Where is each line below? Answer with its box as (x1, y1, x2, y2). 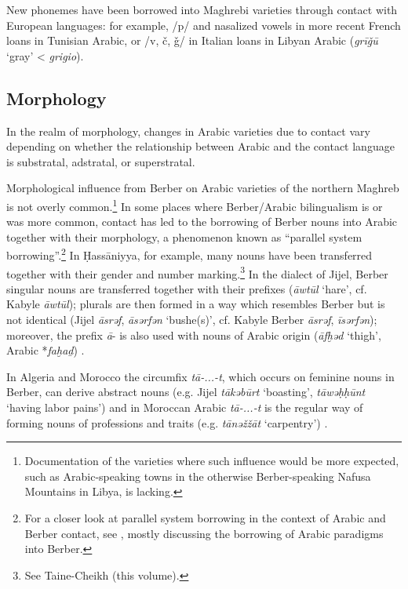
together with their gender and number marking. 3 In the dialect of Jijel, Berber (6, 263, 388, 282)
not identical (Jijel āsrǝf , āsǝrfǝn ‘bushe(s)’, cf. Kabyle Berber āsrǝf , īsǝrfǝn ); (6, 311, 377, 328)
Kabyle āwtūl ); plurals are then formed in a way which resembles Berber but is (6, 296, 385, 312)
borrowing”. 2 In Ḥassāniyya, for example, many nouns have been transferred (6, 245, 373, 264)
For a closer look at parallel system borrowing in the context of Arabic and (24, 510, 386, 526)
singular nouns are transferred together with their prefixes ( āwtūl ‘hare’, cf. (6, 280, 367, 296)
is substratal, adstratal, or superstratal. (6, 153, 195, 169)
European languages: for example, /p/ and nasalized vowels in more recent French (6, 16, 401, 33)
